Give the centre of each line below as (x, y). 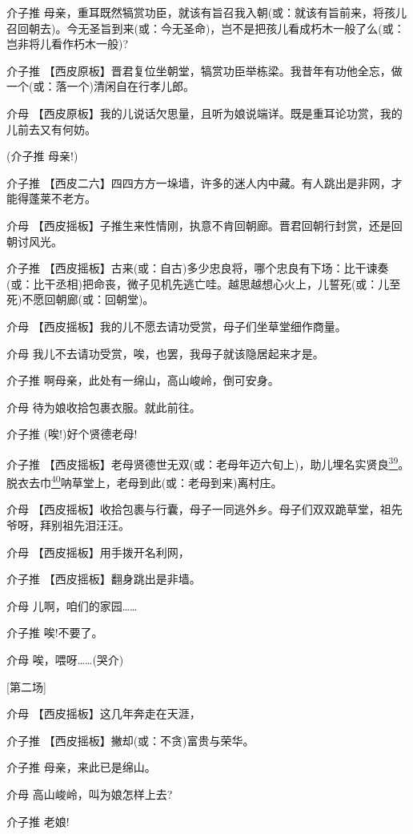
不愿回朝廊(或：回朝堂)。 (88, 299)
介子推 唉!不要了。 (55, 633)
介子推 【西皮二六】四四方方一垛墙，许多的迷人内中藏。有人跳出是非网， (199, 182)
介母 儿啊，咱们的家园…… (72, 605)
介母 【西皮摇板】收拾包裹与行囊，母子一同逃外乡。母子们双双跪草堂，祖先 (204, 509)
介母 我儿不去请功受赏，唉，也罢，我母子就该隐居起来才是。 (165, 353)
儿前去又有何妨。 (51, 129)
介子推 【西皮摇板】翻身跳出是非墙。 (104, 579)
